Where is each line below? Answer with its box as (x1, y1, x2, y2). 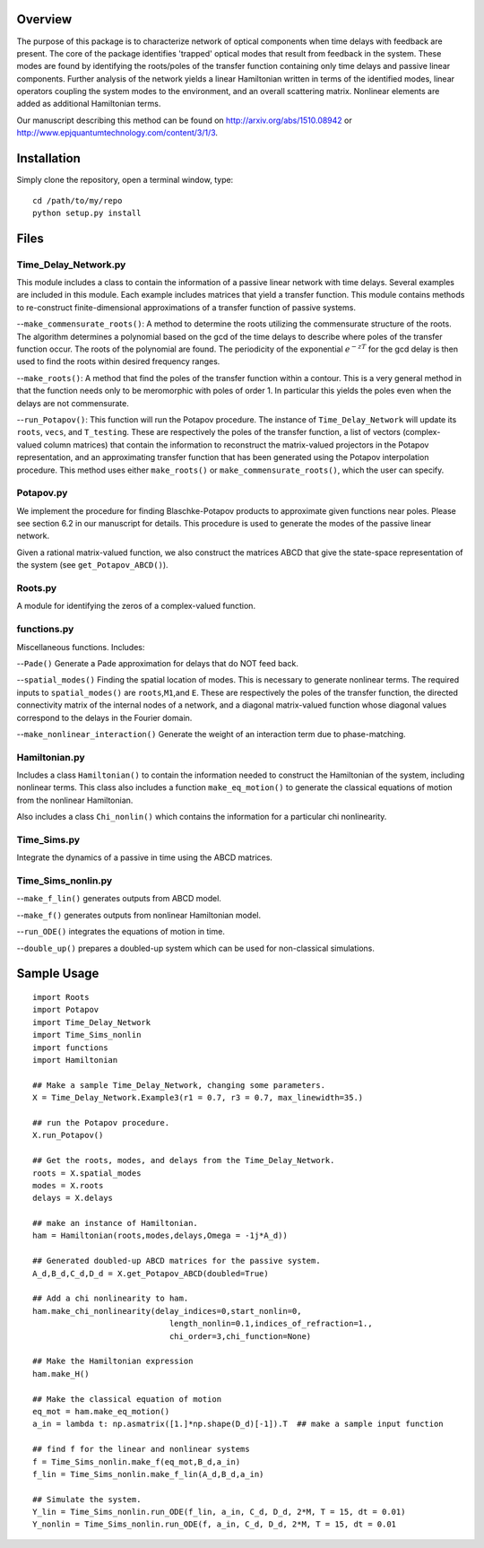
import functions (32, 1042, 108, 1053)
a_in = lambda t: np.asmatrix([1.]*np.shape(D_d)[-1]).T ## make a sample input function (32, 1419, 444, 1430)
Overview (16, 12, 73, 27)
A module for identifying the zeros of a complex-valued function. (16, 601, 255, 612)
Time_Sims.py (16, 833, 81, 846)
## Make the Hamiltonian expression (32, 1356, 194, 1367)
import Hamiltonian (32, 1055, 118, 1065)
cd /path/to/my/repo (32, 196, 123, 205)
